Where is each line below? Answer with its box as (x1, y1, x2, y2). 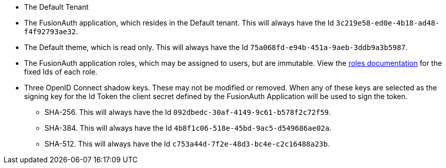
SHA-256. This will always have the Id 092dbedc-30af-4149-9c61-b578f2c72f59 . (45, 108, 331, 116)
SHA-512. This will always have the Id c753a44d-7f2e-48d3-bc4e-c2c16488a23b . (45, 139, 330, 148)
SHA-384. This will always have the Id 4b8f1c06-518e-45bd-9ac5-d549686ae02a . (45, 124, 332, 132)
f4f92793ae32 (24, 28, 76, 36)
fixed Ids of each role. (24, 67, 98, 76)
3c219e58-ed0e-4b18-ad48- (336, 19, 440, 27)
